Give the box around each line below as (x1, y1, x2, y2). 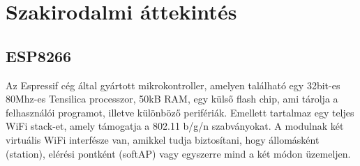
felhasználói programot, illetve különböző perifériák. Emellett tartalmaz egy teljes (6, 105, 354, 119)
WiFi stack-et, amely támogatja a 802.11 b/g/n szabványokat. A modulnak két (6, 119, 344, 133)
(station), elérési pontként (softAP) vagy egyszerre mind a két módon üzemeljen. (6, 146, 351, 160)
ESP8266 (6, 45, 72, 66)
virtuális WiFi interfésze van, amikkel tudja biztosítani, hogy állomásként (6, 132, 320, 146)
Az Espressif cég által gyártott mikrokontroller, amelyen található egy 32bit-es (6, 77, 340, 92)
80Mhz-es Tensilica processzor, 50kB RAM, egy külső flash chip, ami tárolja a (6, 91, 338, 106)
